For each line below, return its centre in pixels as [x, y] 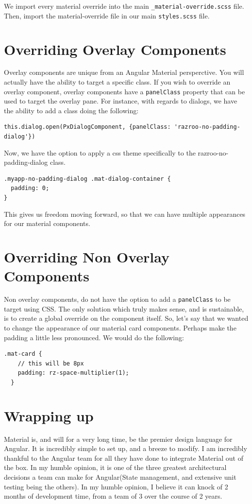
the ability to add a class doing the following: [71, 110]
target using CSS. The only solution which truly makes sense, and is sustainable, [124, 308]
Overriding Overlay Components [115, 49]
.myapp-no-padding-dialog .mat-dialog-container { [87, 179]
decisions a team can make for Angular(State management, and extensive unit [120, 477]
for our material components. [47, 223]
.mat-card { [23, 354]
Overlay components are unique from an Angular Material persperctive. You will [124, 72]
